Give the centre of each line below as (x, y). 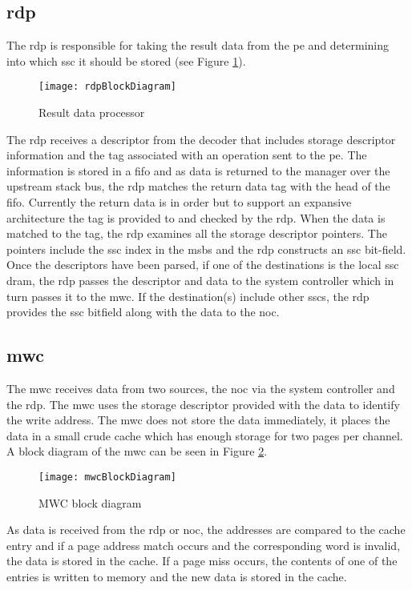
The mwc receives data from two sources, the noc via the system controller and (201, 388)
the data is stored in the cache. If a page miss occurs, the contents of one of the (202, 561)
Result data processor (92, 112)
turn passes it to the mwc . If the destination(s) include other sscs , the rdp (188, 296)
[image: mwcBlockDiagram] (107, 477)
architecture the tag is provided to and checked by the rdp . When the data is (196, 217)
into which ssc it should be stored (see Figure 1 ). (126, 60)
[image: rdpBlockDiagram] (107, 87)
